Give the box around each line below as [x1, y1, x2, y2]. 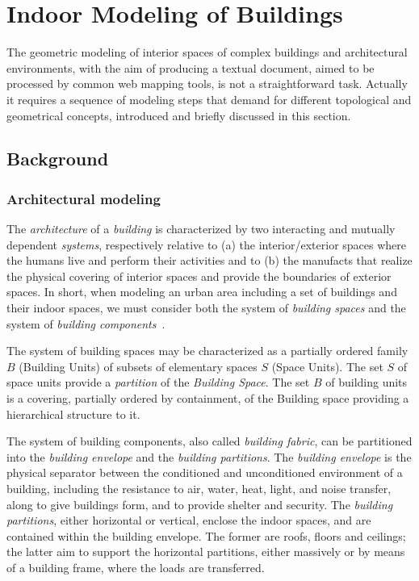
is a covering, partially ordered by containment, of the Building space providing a [6, 390, 409, 407]
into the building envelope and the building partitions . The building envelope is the [6, 448, 412, 465]
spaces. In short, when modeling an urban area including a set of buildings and [6, 283, 397, 300]
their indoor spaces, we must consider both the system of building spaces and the [6, 299, 406, 316]
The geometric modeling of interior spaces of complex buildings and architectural [6, 44, 408, 61]
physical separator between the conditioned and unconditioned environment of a [6, 464, 403, 481]
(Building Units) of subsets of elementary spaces [19, 357, 258, 374]
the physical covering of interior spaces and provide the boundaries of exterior [6, 267, 392, 284]
